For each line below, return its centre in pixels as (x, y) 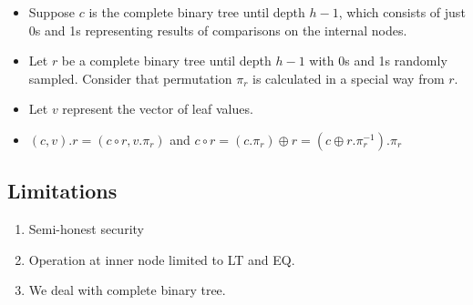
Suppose (52, 12)
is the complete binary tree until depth (197, 12)
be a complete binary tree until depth (166, 61)
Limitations (62, 191)
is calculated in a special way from (349, 78)
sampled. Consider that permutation (130, 78)
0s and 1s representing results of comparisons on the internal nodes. (218, 30)
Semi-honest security (86, 229)
